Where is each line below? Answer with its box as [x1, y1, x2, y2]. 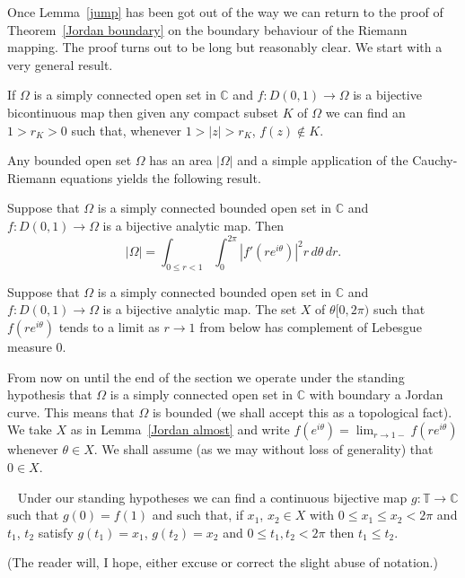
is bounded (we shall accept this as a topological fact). [152, 402, 452, 421]
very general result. [7, 55, 113, 74]
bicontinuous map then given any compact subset [7, 102, 279, 121]
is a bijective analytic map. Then [102, 215, 285, 234]
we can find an [325, 102, 406, 121]
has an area [149, 151, 213, 170]
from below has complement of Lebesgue [199, 318, 422, 337]
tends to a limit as [58, 318, 160, 337]
